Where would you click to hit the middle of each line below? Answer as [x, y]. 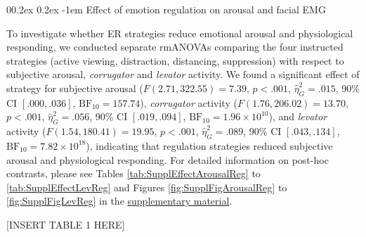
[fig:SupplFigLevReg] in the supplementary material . [119, 201]
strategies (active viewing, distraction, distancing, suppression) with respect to [175, 60]
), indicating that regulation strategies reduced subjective [209, 145]
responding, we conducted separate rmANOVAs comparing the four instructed [175, 47]
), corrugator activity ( [189, 102]
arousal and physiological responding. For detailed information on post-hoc [168, 159]
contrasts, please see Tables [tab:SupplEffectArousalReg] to [133, 173]
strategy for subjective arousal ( [75, 88]
